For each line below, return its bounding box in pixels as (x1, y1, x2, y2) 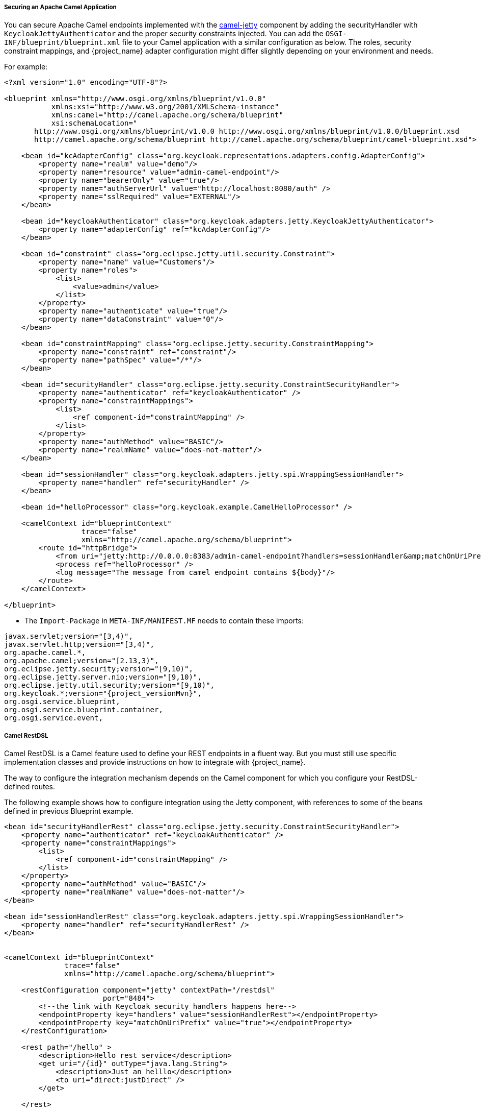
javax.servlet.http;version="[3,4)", (4, 640, 155, 649)
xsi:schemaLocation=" (51, 119, 138, 128)
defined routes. (4, 782, 55, 791)
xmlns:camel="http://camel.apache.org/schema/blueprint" (51, 111, 283, 119)
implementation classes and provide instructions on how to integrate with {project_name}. (4, 758, 306, 767)
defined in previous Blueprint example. (4, 807, 133, 816)
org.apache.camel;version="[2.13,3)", (4, 657, 159, 665)
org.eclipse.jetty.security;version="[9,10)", (4, 665, 193, 673)
